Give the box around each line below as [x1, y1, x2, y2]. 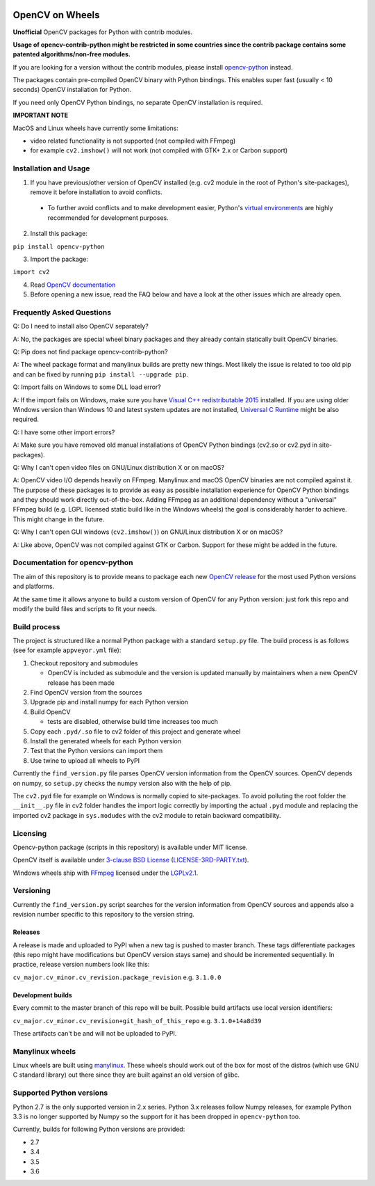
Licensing [12, 828, 47, 838]
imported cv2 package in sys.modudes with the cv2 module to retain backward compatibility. [12, 811, 281, 819]
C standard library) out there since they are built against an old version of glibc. [12, 1070, 240, 1079]
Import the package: [30, 255, 88, 263]
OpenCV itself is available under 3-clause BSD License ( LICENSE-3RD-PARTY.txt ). [12, 856, 249, 864]
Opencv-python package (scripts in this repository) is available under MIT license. [12, 843, 248, 851]
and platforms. [12, 582, 55, 591]
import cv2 [12, 268, 50, 276]
